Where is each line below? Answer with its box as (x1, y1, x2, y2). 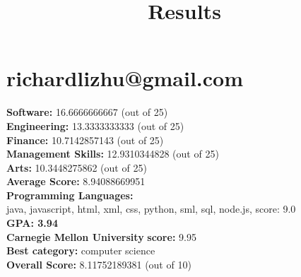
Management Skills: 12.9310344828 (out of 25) (6, 146, 219, 161)
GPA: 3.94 (6, 216, 58, 230)
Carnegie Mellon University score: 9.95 (6, 229, 196, 244)
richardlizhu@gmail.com (6, 64, 244, 93)
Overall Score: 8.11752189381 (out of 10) (6, 257, 191, 271)
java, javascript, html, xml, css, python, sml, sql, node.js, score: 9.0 (6, 201, 296, 216)
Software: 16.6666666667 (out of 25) (6, 105, 168, 119)
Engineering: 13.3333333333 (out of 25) (6, 118, 184, 133)
